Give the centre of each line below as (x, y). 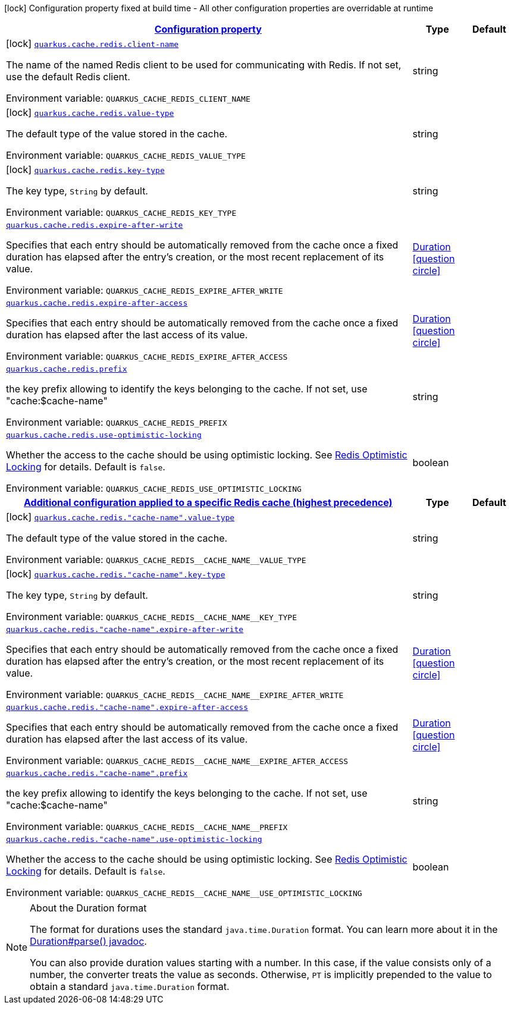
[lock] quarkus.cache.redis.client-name (93, 43)
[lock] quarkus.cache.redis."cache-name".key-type (116, 574)
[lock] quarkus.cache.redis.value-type (90, 112)
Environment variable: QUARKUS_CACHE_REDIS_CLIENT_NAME (128, 98)
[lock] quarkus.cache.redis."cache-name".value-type (120, 517)
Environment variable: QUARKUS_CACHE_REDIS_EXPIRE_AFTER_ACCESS (147, 356)
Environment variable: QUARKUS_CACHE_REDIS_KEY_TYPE (121, 212)
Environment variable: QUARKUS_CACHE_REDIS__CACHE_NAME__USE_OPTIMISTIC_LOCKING (184, 892)
